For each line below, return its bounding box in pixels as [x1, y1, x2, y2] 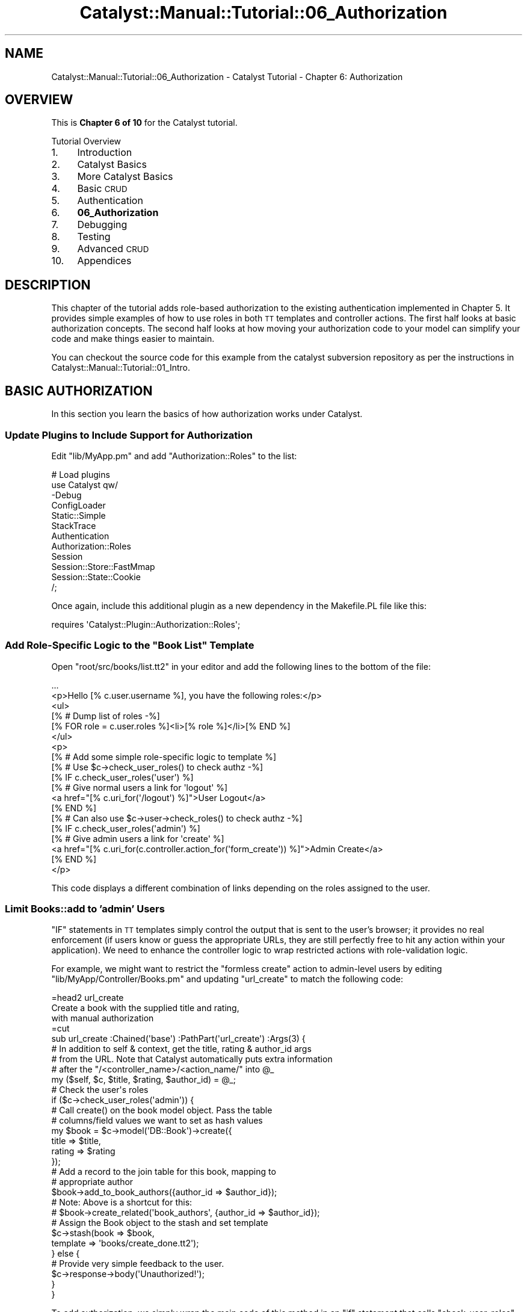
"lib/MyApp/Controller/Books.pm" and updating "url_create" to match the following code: [51, 974, 404, 985]
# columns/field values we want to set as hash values [51, 1115, 263, 1126]
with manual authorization [51, 1013, 154, 1024]
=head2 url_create [51, 992, 124, 1003]
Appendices [77, 255, 132, 267]
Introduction [77, 146, 132, 159]
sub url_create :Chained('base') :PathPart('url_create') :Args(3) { [51, 1033, 306, 1044]
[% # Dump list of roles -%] [51, 710, 160, 721]
